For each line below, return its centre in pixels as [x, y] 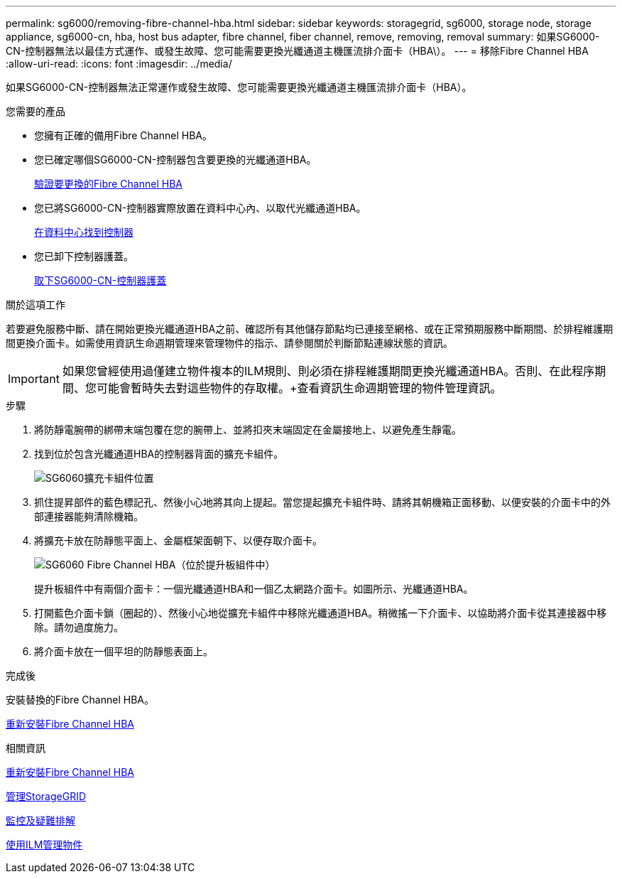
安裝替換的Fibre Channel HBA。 [80, 700]
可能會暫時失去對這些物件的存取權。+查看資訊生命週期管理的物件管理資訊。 [299, 388]
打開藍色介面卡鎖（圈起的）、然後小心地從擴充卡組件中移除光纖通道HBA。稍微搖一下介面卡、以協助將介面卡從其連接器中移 [321, 613]
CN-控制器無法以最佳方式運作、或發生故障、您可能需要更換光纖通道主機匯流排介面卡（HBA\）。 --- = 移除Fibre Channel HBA [297, 51]
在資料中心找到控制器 [84, 232]
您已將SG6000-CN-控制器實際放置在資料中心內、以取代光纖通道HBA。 [200, 208]
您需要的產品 [36, 111]
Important [34, 379]
